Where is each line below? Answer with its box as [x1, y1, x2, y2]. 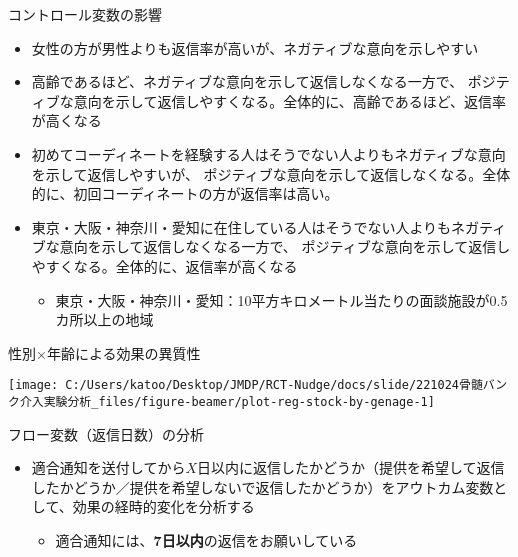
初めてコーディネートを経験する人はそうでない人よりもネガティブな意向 [31, 143, 506, 164]
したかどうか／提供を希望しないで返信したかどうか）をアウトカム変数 [31, 476, 494, 497]
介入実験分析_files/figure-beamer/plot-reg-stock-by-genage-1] [19, 394, 435, 409]
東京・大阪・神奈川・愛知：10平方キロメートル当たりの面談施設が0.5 [55, 289, 508, 310]
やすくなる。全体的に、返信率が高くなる [31, 255, 298, 276]
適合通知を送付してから [31, 457, 186, 478]
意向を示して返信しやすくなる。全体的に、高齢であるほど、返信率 [73, 90, 506, 111]
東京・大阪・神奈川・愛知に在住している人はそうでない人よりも [31, 216, 452, 237]
